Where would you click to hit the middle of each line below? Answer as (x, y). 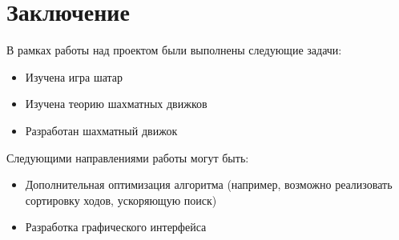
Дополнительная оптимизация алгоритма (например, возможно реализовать (209, 184)
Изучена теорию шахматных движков (116, 104)
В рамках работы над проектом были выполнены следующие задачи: (174, 50)
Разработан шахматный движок (101, 130)
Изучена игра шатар (74, 76)
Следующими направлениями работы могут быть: (128, 157)
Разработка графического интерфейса (116, 227)
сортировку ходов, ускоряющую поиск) (121, 200)
